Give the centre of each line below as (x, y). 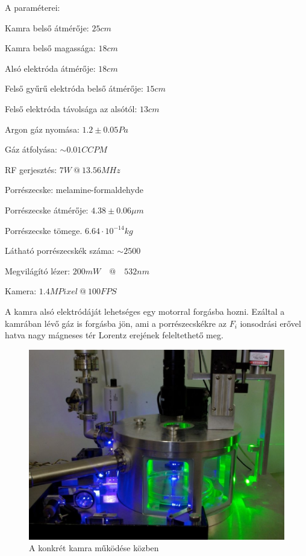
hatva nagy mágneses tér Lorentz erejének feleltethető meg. (114, 335)
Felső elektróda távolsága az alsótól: (71, 108)
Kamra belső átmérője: (47, 27)
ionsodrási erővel (270, 323)
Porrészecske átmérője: (47, 210)
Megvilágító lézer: (38, 270)
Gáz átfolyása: (31, 149)
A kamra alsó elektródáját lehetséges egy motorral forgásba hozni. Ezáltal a (145, 311)
